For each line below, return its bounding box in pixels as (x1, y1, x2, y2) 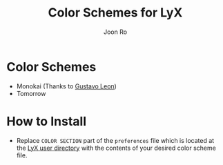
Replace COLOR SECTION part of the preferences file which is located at (16, 136, 215, 144)
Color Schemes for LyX (48, 5, 183, 21)
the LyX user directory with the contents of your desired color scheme (16, 144, 217, 152)
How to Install (6, 113, 87, 129)
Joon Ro (103, 28, 128, 36)
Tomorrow (16, 89, 46, 97)
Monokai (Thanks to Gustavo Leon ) (16, 81, 117, 90)
